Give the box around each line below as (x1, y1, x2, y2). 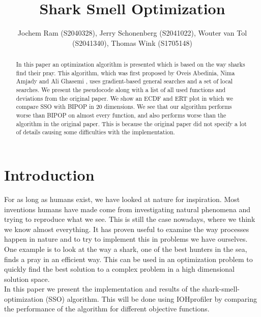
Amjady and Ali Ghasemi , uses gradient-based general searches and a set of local (16, 77, 233, 85)
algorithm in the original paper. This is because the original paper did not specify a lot (16, 119, 247, 128)
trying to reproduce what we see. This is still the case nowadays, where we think (4, 214, 255, 224)
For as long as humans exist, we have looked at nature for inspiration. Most (4, 193, 240, 204)
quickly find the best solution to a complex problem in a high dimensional (4, 264, 235, 274)
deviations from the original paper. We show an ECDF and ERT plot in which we (16, 94, 233, 102)
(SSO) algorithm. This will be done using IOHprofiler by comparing (45, 293, 257, 304)
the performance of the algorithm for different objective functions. (4, 303, 210, 314)
